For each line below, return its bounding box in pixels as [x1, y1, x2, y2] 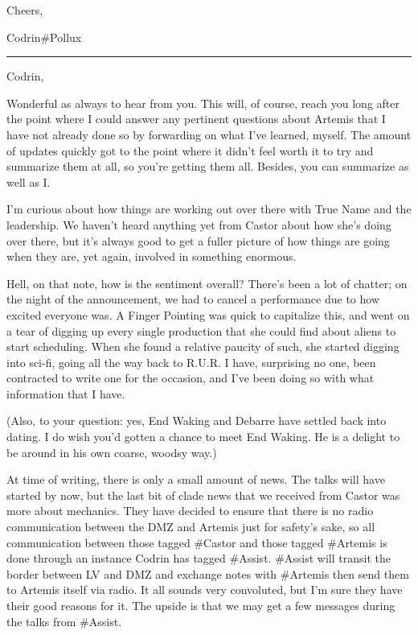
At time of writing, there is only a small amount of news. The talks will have [6, 471, 385, 488]
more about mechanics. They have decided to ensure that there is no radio [6, 502, 374, 519]
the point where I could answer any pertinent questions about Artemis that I [6, 110, 386, 127]
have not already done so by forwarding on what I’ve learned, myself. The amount [6, 126, 412, 142]
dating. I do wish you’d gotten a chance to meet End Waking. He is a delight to [6, 428, 400, 445]
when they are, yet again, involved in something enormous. [6, 248, 297, 265]
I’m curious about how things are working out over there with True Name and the [6, 200, 412, 217]
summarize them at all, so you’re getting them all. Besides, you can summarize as [6, 158, 409, 175]
